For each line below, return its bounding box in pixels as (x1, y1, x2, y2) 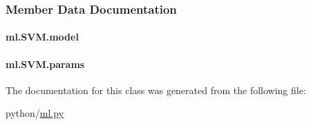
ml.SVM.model (6, 30, 79, 44)
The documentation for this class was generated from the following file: (6, 82, 306, 97)
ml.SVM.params (6, 56, 85, 71)
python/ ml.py (6, 106, 64, 120)
